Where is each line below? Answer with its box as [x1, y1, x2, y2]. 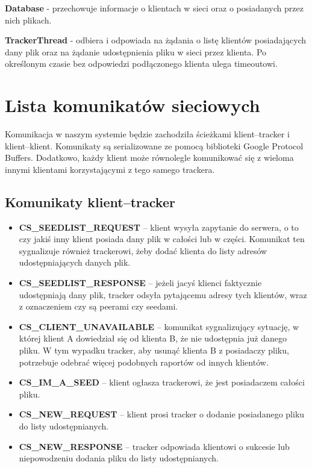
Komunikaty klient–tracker [5, 192, 175, 211]
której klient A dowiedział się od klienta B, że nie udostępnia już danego [19, 332, 287, 345]
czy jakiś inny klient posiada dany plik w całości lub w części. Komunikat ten [19, 232, 305, 245]
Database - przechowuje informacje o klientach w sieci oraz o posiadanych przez [5, 2, 304, 14]
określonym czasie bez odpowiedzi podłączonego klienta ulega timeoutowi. [5, 57, 278, 70]
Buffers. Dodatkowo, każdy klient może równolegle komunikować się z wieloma [5, 151, 294, 164]
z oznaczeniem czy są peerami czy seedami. [19, 300, 178, 313]
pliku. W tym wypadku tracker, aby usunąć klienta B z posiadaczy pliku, [19, 344, 289, 357]
